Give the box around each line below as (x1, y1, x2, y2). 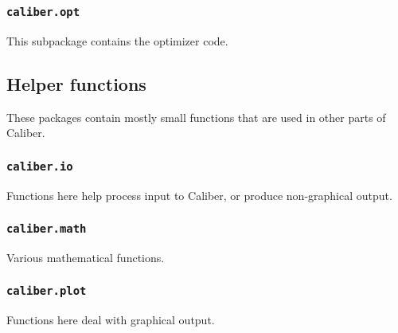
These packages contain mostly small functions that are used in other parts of (6, 108, 386, 125)
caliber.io (6, 159, 73, 173)
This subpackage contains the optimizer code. (6, 32, 228, 49)
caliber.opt (6, 5, 80, 18)
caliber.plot (6, 284, 87, 298)
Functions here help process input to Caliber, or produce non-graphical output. (6, 186, 392, 203)
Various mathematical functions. (6, 249, 165, 265)
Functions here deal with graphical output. (6, 311, 215, 328)
